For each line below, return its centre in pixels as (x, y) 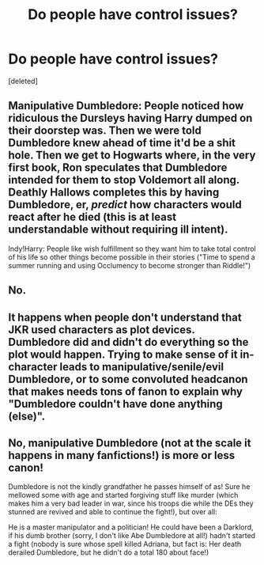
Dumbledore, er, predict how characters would (125, 205)
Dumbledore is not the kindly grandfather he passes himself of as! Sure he (129, 487)
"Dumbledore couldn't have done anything (115, 404)
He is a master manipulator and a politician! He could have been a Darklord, (131, 527)
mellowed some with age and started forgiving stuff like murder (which (123, 495)
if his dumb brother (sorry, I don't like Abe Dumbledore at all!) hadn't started (132, 536)
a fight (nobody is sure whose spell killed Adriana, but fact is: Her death (125, 544)
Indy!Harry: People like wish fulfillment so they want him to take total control (132, 248)
